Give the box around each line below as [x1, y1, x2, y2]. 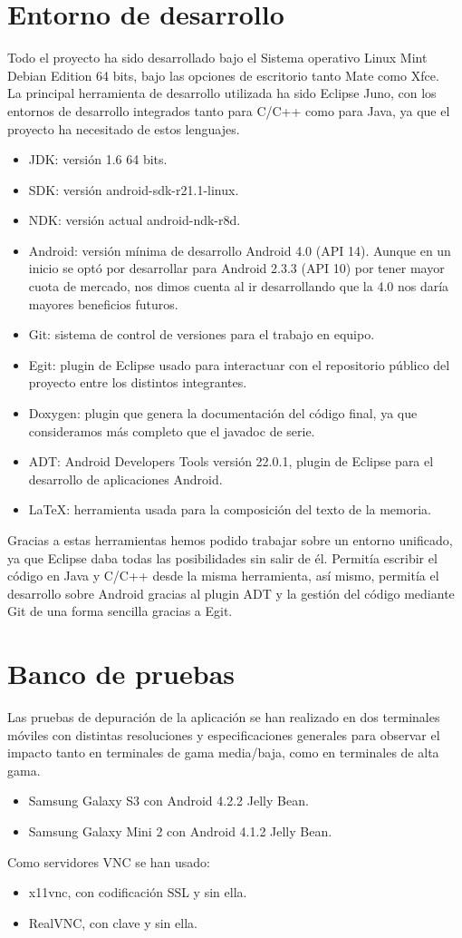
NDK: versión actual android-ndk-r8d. [28, 210, 241, 230]
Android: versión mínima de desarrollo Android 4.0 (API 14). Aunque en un [28, 240, 451, 259]
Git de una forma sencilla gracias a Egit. [7, 601, 233, 620]
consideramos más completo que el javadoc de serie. [28, 421, 315, 440]
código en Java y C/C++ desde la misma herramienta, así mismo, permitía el [7, 566, 439, 585]
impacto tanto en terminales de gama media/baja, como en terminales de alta [7, 743, 439, 762]
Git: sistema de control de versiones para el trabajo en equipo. [28, 325, 375, 344]
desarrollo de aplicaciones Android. [28, 469, 223, 488]
